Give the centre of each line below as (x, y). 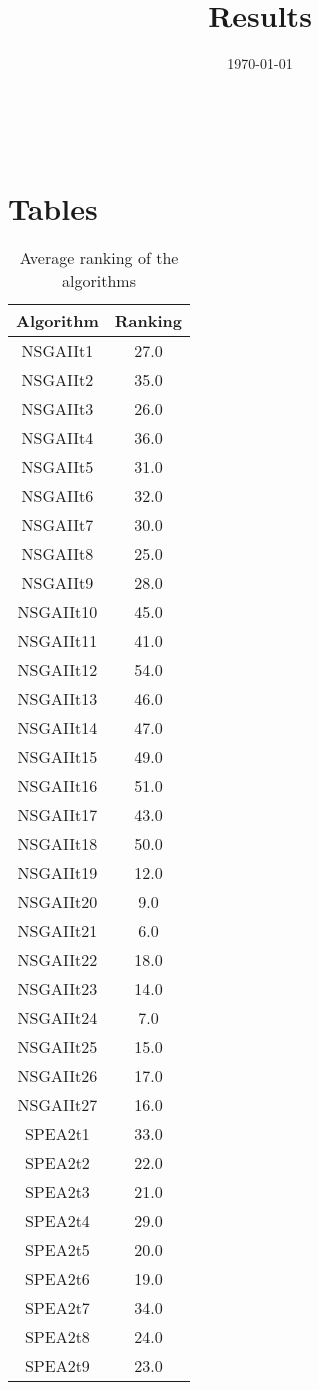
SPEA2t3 (57, 1192)
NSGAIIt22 (57, 960)
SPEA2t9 (57, 1366)
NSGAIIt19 (57, 873)
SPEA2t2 (57, 1163)
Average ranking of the (99, 258)
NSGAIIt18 (57, 844)
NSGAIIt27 (57, 1105)
